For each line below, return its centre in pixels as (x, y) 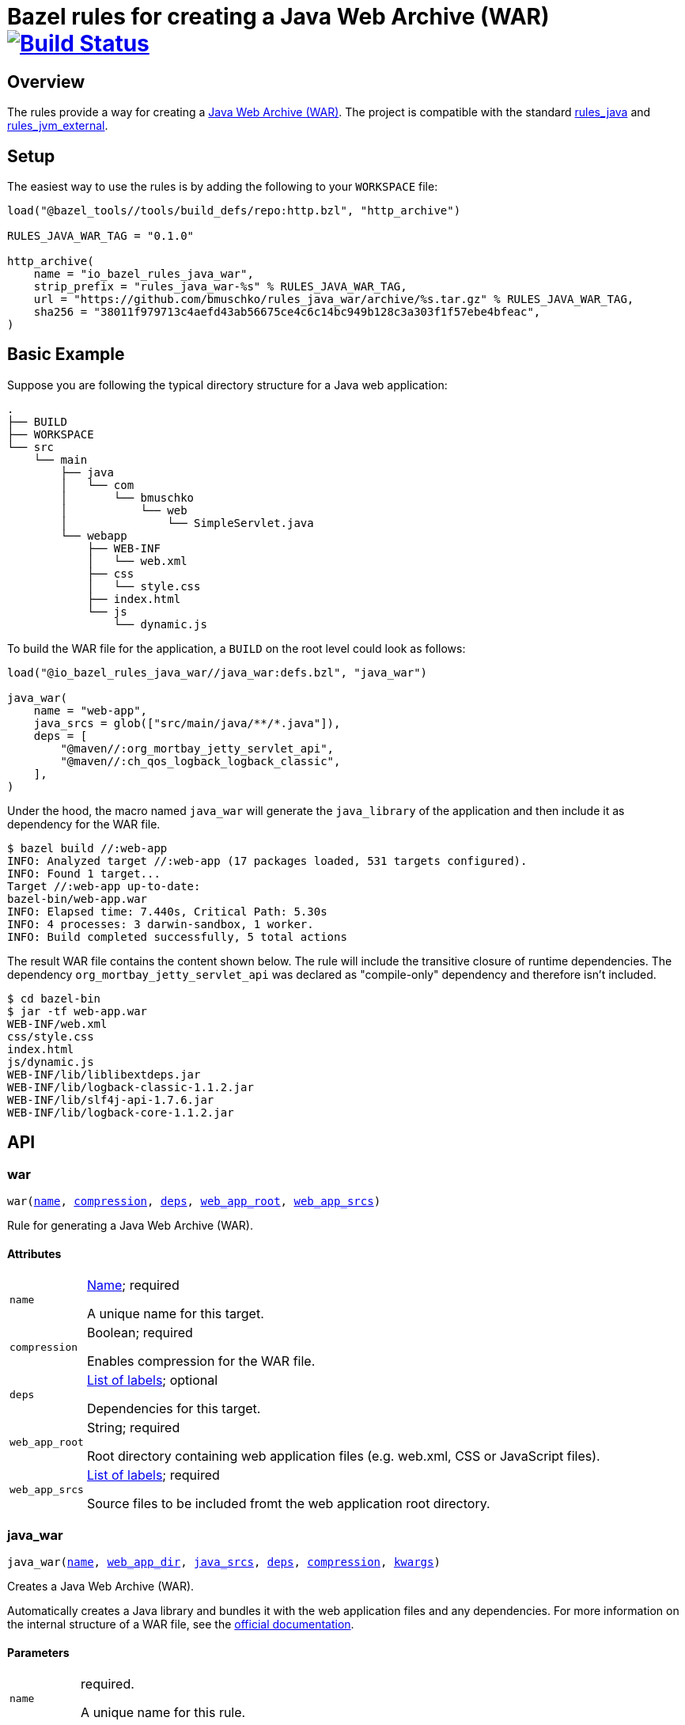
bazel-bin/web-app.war (78, 899)
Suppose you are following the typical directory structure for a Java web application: (227, 385)
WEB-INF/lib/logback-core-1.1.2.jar (121, 1112)
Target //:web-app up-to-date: (104, 886)
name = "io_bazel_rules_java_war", (144, 274)
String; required (133, 1428)
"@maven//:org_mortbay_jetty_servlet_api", (197, 748)
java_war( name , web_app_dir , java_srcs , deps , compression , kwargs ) (224, 1562)
